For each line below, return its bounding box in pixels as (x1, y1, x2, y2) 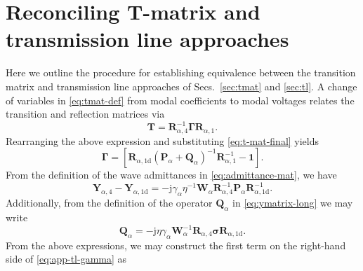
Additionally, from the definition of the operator (6, 195, 213, 210)
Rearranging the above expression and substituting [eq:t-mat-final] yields (6, 133, 319, 148)
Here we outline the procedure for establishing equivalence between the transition (6, 65, 356, 80)
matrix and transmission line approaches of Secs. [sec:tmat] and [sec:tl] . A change (6, 78, 357, 93)
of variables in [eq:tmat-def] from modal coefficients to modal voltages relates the (6, 92, 355, 107)
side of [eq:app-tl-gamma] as (6, 251, 127, 266)
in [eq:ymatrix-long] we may (232, 195, 353, 210)
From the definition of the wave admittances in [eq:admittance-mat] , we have (6, 167, 337, 182)
